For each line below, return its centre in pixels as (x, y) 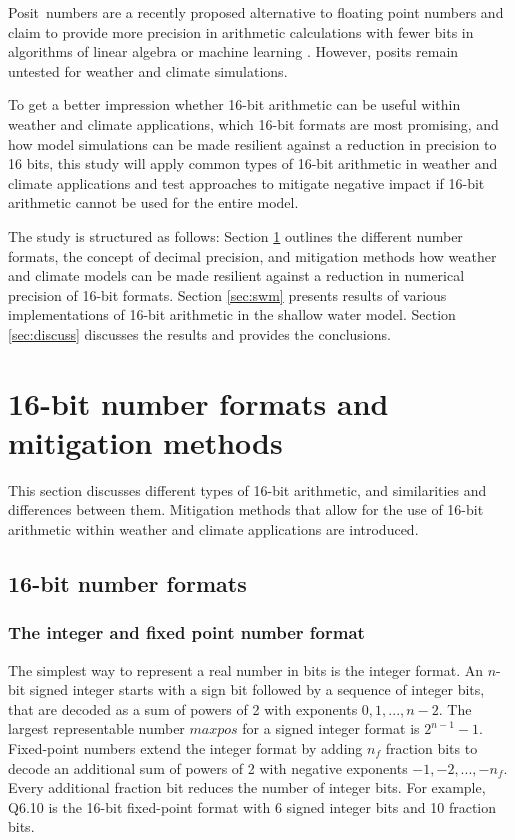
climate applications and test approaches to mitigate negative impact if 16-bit (246, 182)
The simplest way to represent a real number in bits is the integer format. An (246, 669)
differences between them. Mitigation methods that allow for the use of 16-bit (246, 509)
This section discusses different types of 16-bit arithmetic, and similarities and (247, 489)
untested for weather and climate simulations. (148, 70)
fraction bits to (431, 747)
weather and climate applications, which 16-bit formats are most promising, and (253, 123)
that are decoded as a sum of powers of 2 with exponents (183, 708)
